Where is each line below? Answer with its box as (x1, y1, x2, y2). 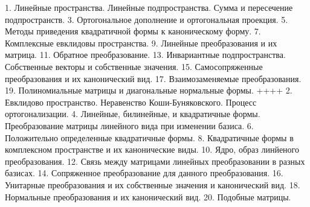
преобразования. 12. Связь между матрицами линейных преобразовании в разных (5, 154, 305, 167)
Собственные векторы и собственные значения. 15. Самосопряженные (5, 60, 263, 72)
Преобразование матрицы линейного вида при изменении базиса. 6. (5, 119, 254, 132)
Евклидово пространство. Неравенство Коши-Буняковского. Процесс (5, 95, 257, 108)
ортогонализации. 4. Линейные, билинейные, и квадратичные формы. (5, 107, 260, 120)
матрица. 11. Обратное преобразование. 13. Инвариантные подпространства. (5, 48, 286, 61)
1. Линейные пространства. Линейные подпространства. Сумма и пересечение (5, 1, 293, 13)
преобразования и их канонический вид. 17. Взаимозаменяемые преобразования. (5, 72, 302, 84)
